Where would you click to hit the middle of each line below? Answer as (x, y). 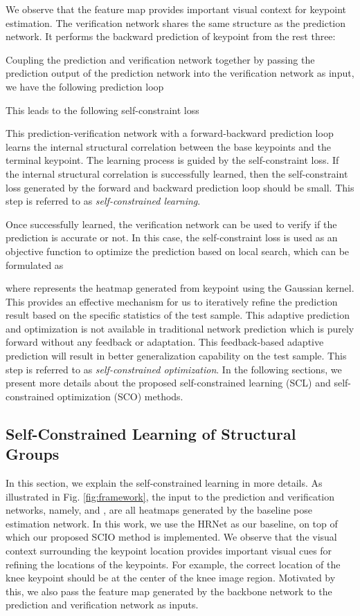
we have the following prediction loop (85, 86)
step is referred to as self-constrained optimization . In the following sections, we (174, 369)
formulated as (35, 264)
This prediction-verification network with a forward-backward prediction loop (170, 133)
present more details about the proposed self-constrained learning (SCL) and (168, 383)
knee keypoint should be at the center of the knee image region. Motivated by (171, 578)
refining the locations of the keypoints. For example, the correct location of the (173, 564)
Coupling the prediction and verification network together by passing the (160, 59)
